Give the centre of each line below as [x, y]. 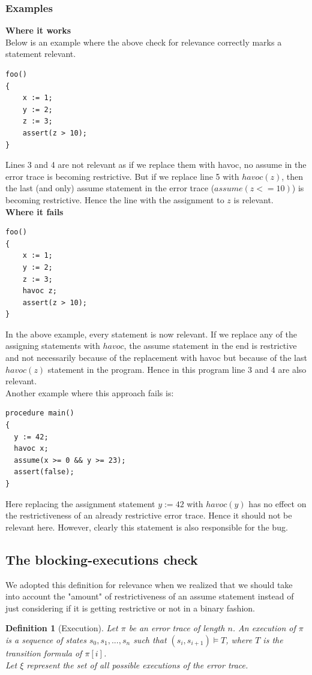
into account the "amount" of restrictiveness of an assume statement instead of [150, 596]
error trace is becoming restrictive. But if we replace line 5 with [122, 176]
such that [150, 639]
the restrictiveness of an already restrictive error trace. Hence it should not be [149, 515]
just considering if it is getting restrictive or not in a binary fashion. [130, 608]
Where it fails [34, 211]
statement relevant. [41, 54]
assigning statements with [53, 346]
